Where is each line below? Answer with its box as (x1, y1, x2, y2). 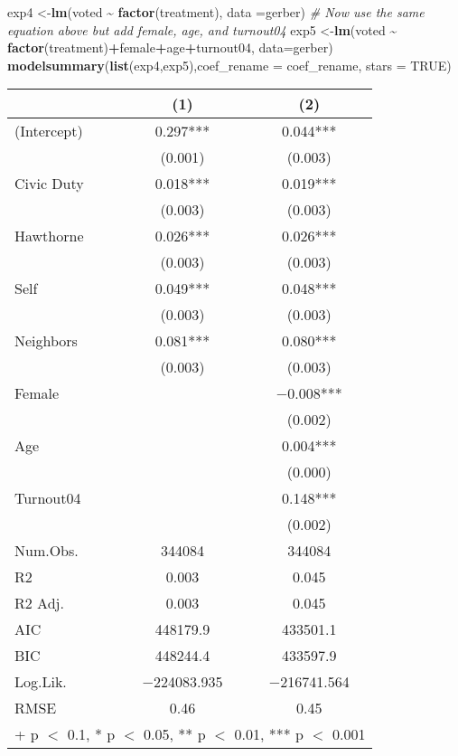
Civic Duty (14, 173, 84, 194)
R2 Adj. (14, 592, 64, 614)
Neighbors (14, 330, 78, 352)
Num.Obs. (14, 540, 79, 562)
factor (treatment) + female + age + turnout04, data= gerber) (7, 38, 333, 57)
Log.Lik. (14, 671, 67, 693)
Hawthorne (14, 225, 84, 247)
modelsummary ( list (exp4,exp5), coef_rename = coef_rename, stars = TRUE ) (7, 55, 452, 74)
